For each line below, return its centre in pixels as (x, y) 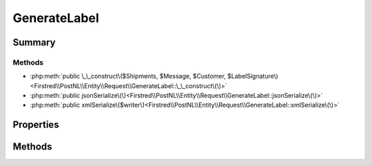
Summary (34, 42)
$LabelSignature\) (253, 76)
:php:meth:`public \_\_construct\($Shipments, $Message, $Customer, (128, 76)
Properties (36, 125)
